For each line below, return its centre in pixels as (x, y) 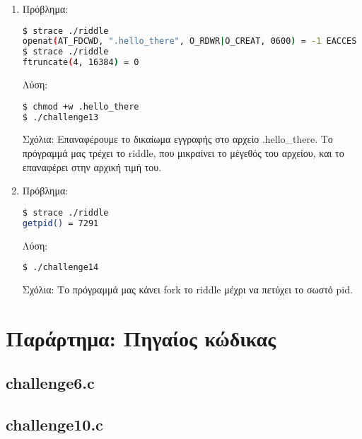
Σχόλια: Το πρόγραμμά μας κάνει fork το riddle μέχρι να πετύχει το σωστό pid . (187, 289)
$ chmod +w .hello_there (81, 106)
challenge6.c (50, 383)
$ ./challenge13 (60, 117)
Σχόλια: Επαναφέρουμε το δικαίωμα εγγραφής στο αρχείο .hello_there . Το (177, 139)
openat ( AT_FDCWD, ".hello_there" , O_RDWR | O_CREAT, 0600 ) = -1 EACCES (189, 41)
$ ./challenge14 (60, 268)
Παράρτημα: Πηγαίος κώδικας (141, 338)
